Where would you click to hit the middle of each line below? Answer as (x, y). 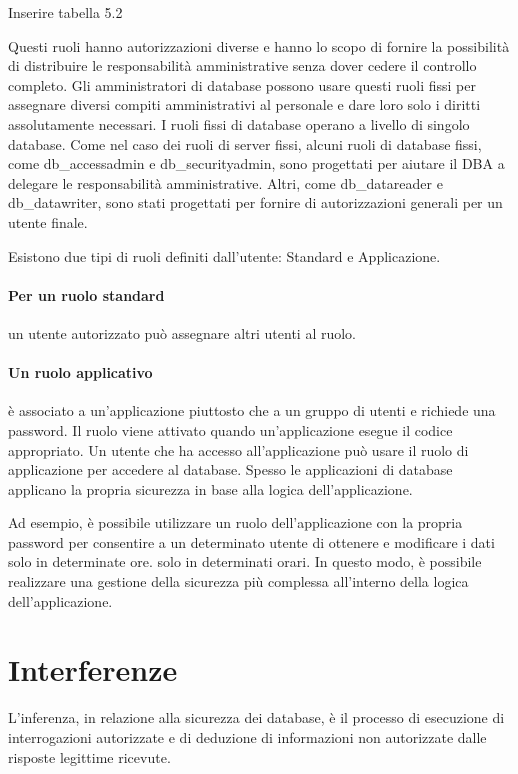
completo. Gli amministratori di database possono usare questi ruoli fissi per (242, 84)
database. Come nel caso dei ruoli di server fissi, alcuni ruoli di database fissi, (245, 143)
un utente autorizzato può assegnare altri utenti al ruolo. (182, 332)
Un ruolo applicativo (80, 372)
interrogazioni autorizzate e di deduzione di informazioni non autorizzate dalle (247, 736)
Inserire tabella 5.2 (65, 12)
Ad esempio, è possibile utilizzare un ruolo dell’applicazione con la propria (235, 522)
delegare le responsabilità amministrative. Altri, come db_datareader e (225, 182)
